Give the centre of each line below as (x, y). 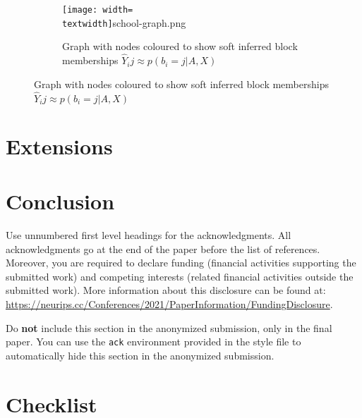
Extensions (59, 146)
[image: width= (98, 10)
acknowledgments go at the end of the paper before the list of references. (163, 248)
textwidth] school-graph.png (124, 22)
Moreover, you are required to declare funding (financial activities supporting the (181, 263)
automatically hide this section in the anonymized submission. (140, 355)
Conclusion (60, 201)
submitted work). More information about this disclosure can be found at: (166, 290)
